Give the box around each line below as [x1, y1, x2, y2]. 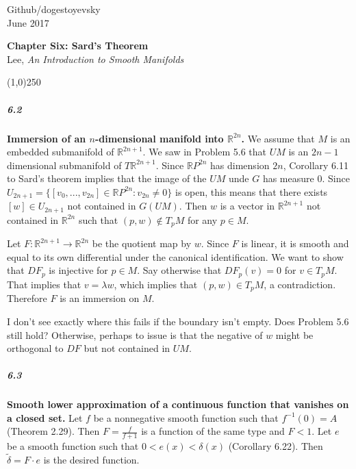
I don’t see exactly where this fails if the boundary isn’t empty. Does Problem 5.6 [7, 314, 349, 328]
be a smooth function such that [7, 439, 139, 453]
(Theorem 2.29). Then [7, 424, 100, 438]
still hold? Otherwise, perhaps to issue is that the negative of [7, 327, 263, 342]
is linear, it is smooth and [241, 236, 349, 251]
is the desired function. [43, 453, 140, 467]
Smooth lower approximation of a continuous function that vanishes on [7, 397, 349, 411]
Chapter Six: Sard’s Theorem [7, 38, 149, 53]
